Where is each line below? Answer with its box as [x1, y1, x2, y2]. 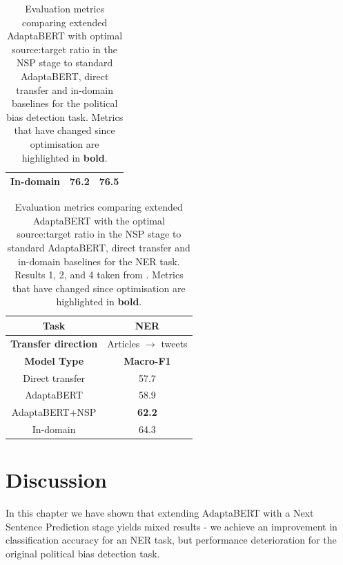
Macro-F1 [124, 353, 171, 367]
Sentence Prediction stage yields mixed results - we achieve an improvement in [6, 519, 337, 533]
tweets [161, 336, 188, 350]
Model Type [24, 353, 84, 367]
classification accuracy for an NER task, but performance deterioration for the [6, 533, 337, 547]
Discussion [6, 466, 107, 494]
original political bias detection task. [6, 546, 160, 561]
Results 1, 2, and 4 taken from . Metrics [14, 267, 184, 282]
